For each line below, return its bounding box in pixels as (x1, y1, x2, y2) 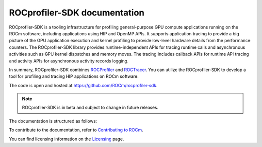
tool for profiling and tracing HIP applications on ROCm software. (9, 73, 139, 79)
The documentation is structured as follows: (9, 118, 97, 124)
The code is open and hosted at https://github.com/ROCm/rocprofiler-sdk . (9, 82, 158, 88)
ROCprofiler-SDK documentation (9, 7, 145, 18)
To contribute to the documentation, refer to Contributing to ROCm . (9, 127, 143, 133)
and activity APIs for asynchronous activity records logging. (9, 58, 129, 64)
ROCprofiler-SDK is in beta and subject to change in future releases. (22, 104, 159, 111)
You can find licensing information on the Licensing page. (9, 136, 124, 142)
